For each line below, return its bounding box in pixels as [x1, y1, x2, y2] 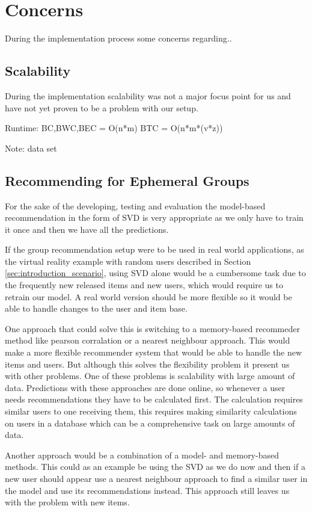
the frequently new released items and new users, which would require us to [5, 279, 283, 291]
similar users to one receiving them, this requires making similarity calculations [5, 405, 297, 417]
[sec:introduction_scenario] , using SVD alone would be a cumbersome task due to [5, 267, 306, 279]
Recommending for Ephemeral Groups [5, 171, 249, 190]
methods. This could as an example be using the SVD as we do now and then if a [5, 460, 305, 473]
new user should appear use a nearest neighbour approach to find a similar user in [5, 472, 308, 484]
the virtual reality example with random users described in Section [5, 254, 251, 267]
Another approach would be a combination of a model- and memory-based [5, 448, 279, 461]
